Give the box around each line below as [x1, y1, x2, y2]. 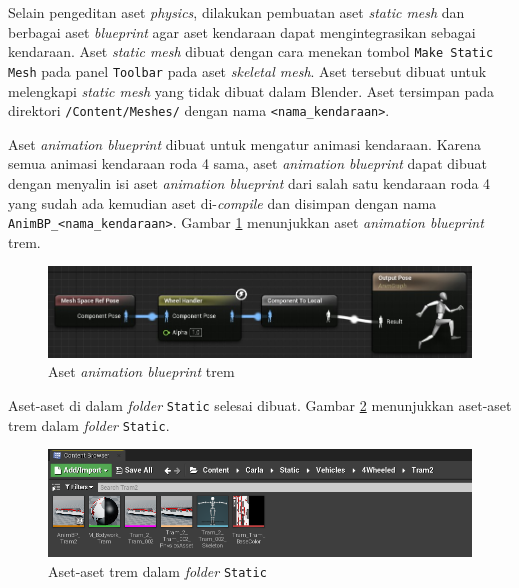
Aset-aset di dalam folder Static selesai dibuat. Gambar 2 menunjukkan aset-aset [8, 394, 512, 415]
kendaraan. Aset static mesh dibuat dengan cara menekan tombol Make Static [8, 41, 494, 62]
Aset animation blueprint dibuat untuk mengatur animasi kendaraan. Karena [8, 133, 482, 154]
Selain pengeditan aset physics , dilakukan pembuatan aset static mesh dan [8, 2, 465, 22]
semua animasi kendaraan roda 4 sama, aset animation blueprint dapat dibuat [8, 153, 487, 174]
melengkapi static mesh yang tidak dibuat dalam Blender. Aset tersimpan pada [8, 80, 495, 101]
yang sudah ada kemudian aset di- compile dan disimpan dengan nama [8, 192, 437, 213]
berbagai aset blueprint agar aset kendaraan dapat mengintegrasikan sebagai [8, 21, 476, 42]
